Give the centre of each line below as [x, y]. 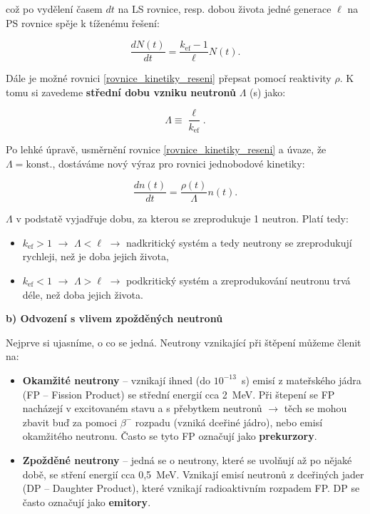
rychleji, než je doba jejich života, [96, 256]
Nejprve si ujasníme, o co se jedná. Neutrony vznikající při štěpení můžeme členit [184, 342]
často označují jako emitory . [87, 502]
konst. [39, 164]
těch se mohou [315, 408]
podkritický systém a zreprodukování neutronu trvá [238, 280]
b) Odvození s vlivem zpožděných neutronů [114, 318]
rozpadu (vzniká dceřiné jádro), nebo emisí [229, 422]
